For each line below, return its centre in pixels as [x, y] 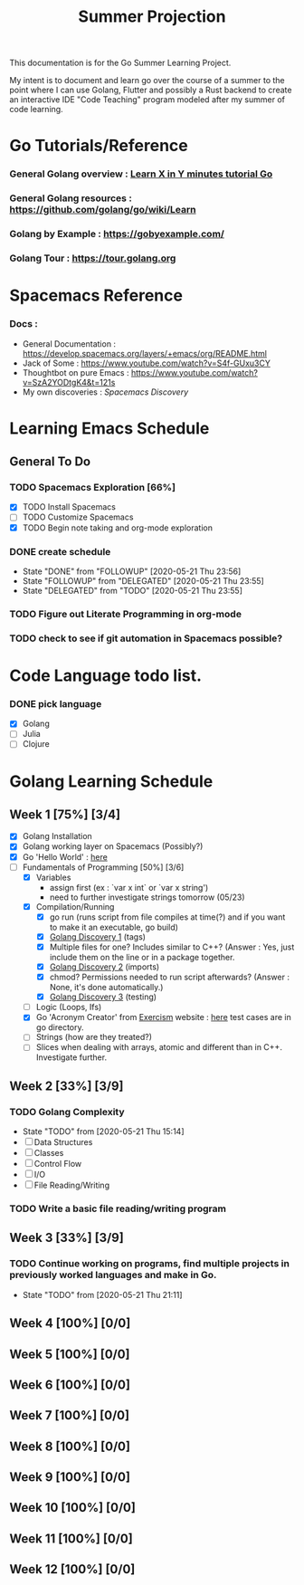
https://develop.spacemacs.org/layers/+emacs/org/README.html [145, 353]
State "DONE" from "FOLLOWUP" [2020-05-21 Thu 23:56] [132, 571]
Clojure [36, 744]
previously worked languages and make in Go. [113, 1275]
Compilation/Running [75, 906]
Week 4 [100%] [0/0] [70, 1323]
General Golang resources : [71, 198]
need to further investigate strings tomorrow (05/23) [147, 897]
